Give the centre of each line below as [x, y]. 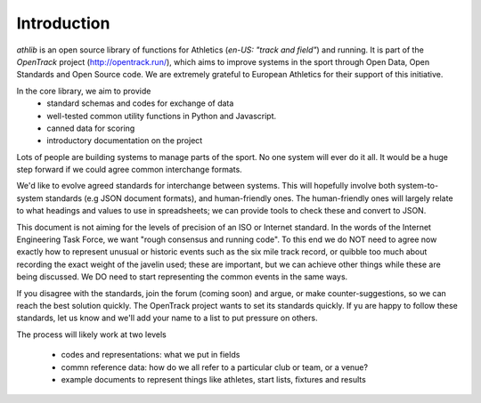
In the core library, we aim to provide [84, 91]
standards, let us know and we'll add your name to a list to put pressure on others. [167, 318]
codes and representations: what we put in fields [151, 355]
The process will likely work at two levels [91, 334]
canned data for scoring [91, 128]
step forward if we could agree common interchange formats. [129, 170]
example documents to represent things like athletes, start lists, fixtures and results [214, 379]
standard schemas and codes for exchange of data [140, 103]
